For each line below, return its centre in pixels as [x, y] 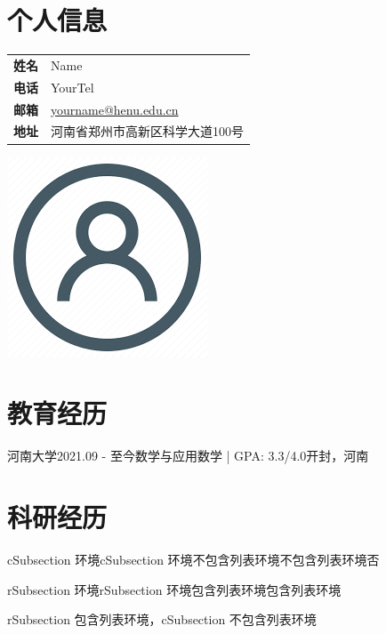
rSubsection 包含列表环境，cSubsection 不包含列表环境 [162, 619]
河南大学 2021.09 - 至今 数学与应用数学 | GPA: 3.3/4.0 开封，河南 [188, 456]
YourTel [72, 87]
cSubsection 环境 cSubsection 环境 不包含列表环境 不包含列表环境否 [193, 559]
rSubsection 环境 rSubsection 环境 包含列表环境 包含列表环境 [174, 589]
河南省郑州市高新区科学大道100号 [147, 131]
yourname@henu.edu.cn [115, 109]
